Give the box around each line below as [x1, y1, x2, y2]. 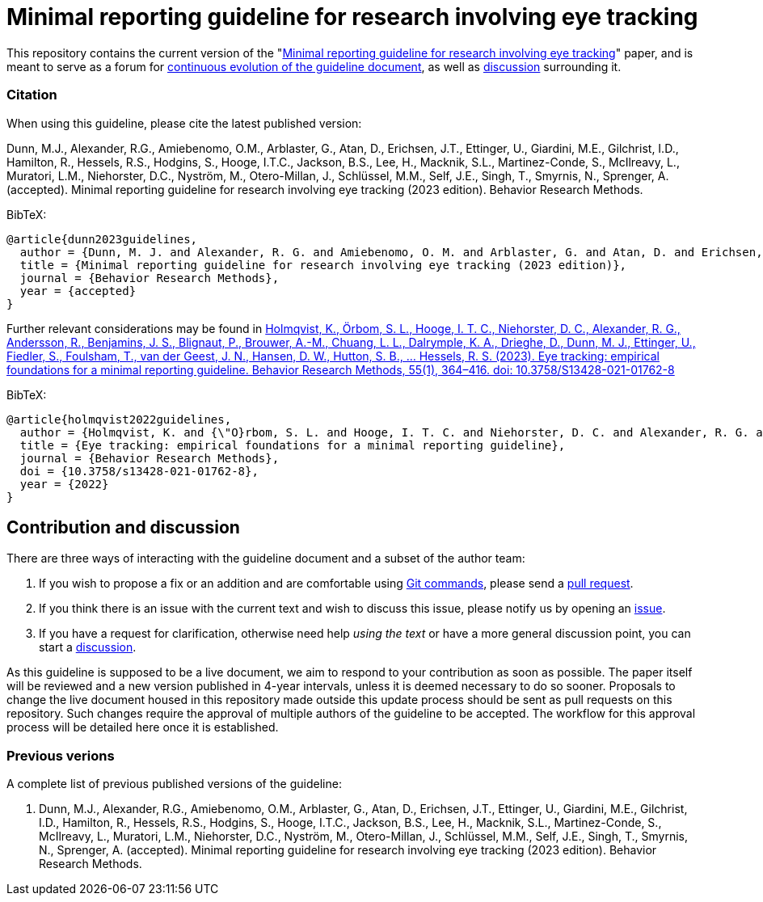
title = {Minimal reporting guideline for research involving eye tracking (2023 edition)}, [19, 258, 627, 272]
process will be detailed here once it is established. [6, 720, 279, 735]
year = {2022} [19, 477, 109, 491]
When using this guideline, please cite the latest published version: [6, 116, 362, 130]
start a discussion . [39, 640, 137, 655]
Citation [6, 86, 57, 103]
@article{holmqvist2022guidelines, [6, 412, 232, 426]
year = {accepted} [19, 284, 137, 297]
